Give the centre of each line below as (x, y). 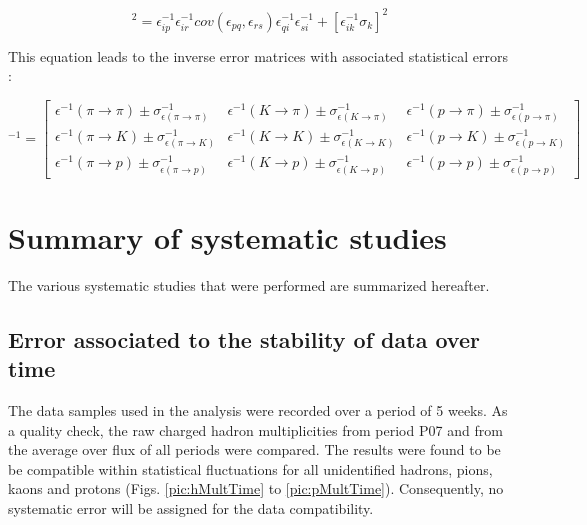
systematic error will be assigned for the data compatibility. (191, 507)
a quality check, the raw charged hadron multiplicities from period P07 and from (255, 429)
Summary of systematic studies (227, 236)
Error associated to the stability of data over (244, 338)
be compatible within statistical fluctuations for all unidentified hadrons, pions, (250, 468)
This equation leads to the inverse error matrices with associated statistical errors (258, 55)
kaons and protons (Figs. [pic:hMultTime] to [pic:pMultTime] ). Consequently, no (256, 488)
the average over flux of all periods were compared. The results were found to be (254, 449)
